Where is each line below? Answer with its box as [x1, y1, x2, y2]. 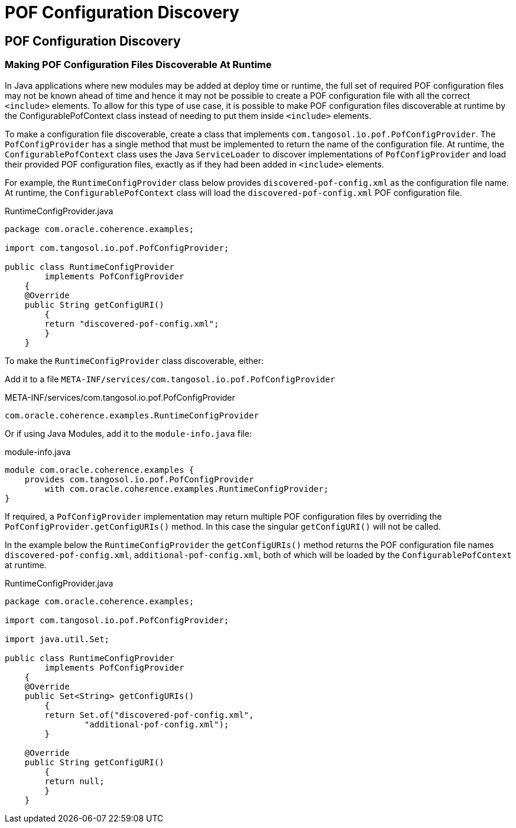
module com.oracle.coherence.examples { [5, 465, 194, 475]
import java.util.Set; [5, 634, 110, 644]
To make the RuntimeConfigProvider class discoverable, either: [5, 355, 264, 366]
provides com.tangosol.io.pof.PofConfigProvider [24, 474, 254, 484]
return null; [44, 776, 105, 786]
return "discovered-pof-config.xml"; [44, 318, 219, 328]
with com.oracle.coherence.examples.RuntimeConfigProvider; [44, 484, 329, 494]
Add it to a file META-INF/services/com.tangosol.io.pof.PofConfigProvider [5, 373, 335, 384]
